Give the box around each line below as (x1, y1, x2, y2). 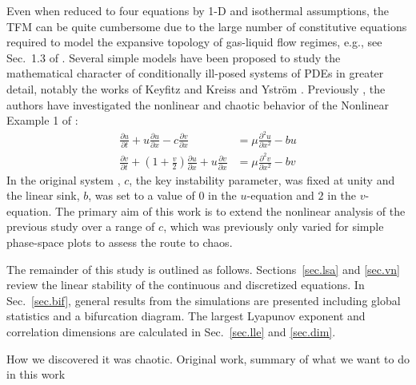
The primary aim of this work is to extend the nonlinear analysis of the (55, 202, 406, 219)
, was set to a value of (88, 187, 195, 204)
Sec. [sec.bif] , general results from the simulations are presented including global (6, 292, 401, 308)
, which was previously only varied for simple (163, 218, 384, 235)
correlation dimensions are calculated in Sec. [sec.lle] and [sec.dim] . (6, 323, 336, 339)
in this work (6, 366, 66, 383)
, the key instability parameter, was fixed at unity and (129, 171, 395, 188)
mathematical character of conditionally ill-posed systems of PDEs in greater (6, 65, 384, 81)
